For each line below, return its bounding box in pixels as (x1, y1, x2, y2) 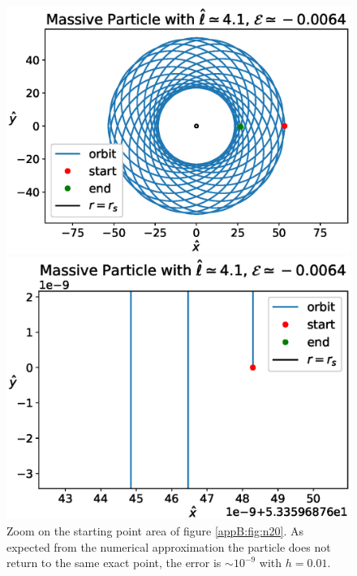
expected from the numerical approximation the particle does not (6, 538, 331, 555)
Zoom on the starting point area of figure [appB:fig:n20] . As (6, 522, 304, 539)
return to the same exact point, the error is (6, 554, 222, 571)
